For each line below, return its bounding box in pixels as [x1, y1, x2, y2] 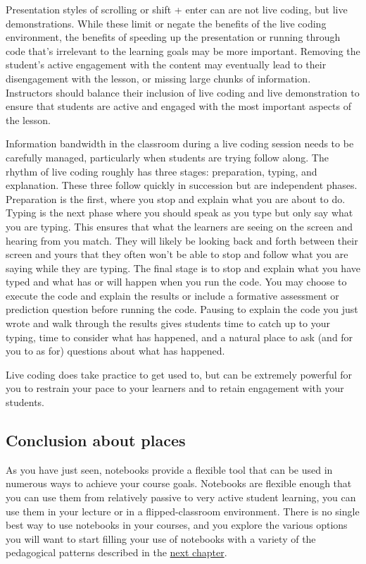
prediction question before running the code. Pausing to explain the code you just [6, 302, 358, 317]
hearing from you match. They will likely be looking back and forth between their [6, 233, 358, 247]
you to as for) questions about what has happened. [6, 343, 225, 358]
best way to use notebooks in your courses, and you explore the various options [6, 517, 348, 532]
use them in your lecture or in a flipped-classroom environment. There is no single [6, 503, 360, 518]
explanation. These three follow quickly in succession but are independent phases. [6, 178, 358, 192]
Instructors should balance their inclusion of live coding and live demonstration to [6, 85, 360, 99]
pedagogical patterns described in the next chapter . [6, 545, 227, 560]
